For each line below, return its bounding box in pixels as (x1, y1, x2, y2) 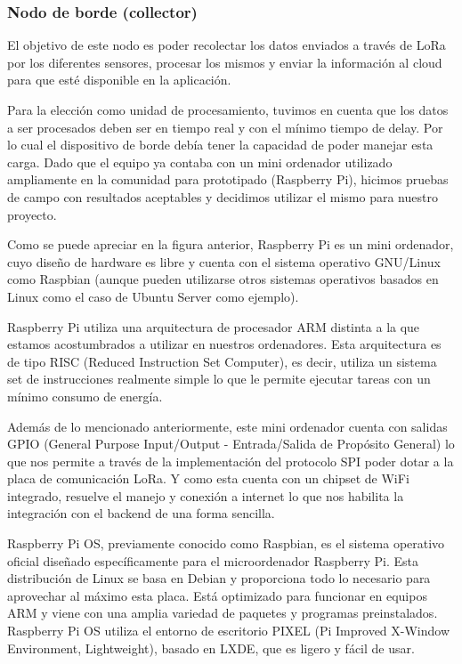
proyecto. (7, 205, 57, 223)
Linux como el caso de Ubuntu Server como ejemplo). (7, 287, 299, 305)
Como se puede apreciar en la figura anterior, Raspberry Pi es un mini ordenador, (7, 235, 454, 254)
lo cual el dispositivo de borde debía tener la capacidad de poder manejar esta (7, 135, 434, 154)
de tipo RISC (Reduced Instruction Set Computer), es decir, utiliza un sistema (7, 352, 437, 370)
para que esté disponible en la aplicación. (7, 70, 231, 89)
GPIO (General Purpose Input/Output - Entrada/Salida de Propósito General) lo (7, 434, 455, 453)
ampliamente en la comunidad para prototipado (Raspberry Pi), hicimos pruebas (7, 170, 449, 189)
